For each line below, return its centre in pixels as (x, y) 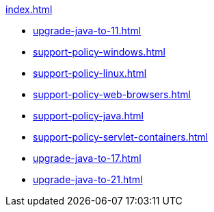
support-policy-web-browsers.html (112, 94)
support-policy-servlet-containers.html (121, 137)
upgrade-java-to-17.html (87, 158)
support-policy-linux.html (90, 73)
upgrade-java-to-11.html (87, 31)
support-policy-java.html (88, 116)
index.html (29, 9)
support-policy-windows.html (99, 52)
